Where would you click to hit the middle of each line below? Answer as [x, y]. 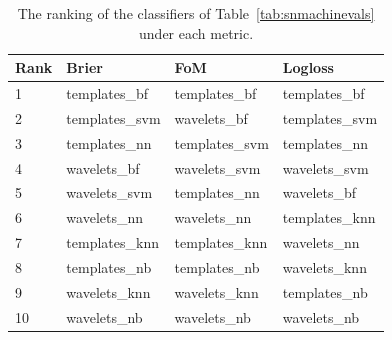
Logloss [308, 67]
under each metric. [196, 32]
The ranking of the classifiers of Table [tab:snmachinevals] [196, 13]
